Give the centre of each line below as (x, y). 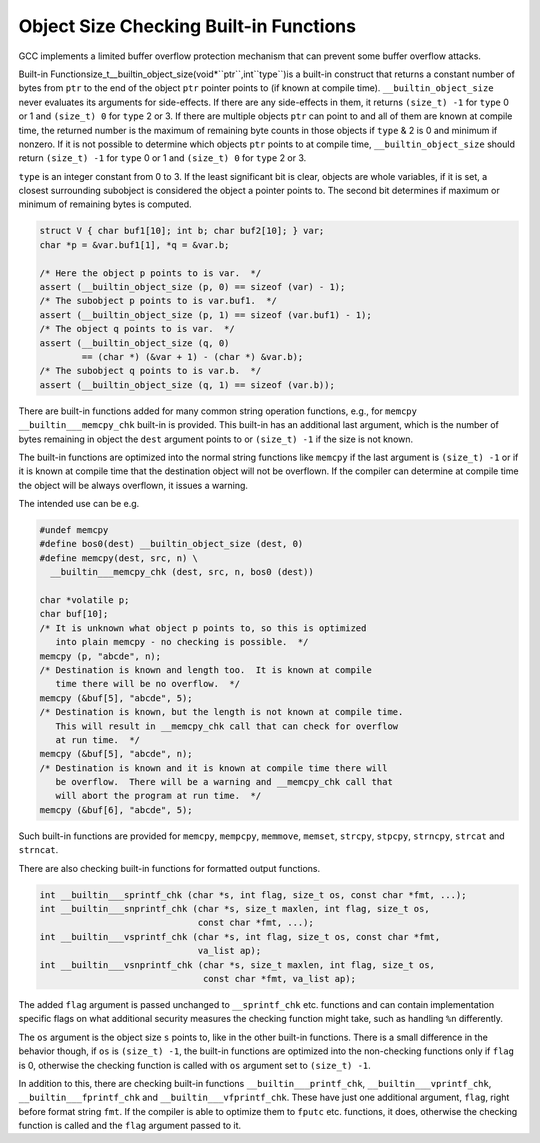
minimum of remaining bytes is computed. (105, 204)
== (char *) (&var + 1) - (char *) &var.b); (192, 356)
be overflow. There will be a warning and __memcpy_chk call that (224, 782)
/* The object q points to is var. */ (137, 329)
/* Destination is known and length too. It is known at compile (205, 669)
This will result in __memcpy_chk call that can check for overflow (227, 726)
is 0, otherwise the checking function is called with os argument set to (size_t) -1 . (195, 1065)
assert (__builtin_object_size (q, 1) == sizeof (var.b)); (187, 384)
